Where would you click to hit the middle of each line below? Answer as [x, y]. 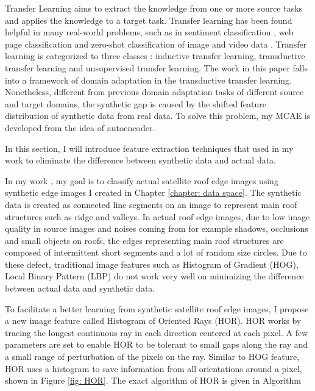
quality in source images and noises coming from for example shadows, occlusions [157, 228]
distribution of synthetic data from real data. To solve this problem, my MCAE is [158, 116]
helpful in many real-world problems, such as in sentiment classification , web [149, 32]
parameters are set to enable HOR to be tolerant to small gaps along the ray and [157, 344]
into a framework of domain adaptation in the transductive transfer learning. [149, 80]
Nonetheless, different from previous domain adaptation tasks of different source [154, 92]
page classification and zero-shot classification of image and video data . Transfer [156, 44]
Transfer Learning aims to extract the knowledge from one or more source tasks [154, 8]
